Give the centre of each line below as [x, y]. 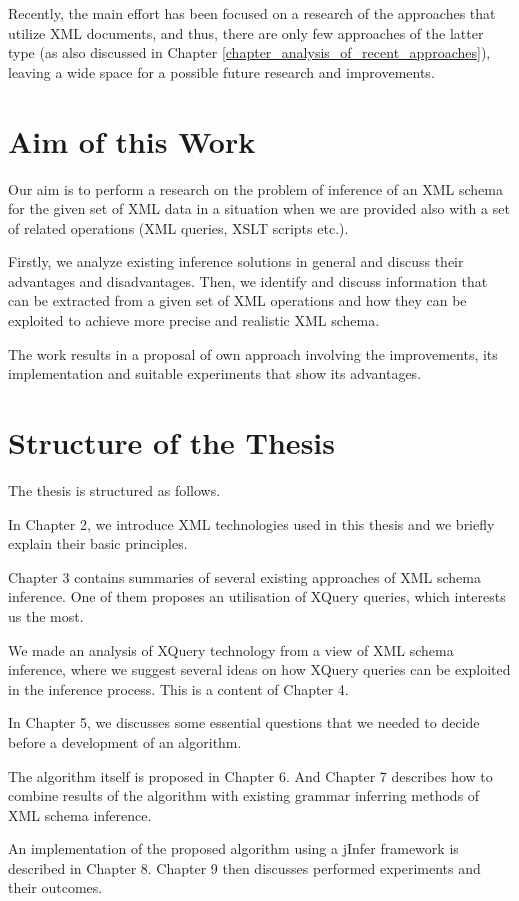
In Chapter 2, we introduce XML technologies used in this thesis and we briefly [251, 523]
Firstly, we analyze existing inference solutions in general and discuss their [236, 261]
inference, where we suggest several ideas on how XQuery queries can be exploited [259, 669]
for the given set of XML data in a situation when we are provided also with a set [259, 208]
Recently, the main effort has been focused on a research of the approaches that [252, 13]
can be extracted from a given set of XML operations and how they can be [237, 300]
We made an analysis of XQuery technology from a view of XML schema [231, 649]
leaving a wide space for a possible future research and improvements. [221, 71]
